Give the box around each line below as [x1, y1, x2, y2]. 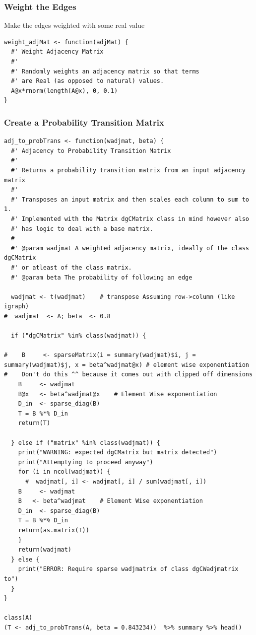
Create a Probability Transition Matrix [4, 116, 164, 128]
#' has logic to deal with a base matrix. [11, 225, 153, 232]
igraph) [4, 303, 29, 310]
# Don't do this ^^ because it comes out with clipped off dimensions [4, 371, 253, 378]
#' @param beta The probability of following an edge [11, 274, 192, 281]
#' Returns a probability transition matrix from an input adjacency [11, 166, 246, 174]
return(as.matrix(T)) [18, 526, 89, 534]
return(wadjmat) [18, 546, 72, 554]
